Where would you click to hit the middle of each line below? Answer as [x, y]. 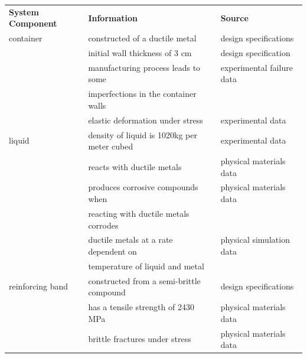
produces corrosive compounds [143, 187]
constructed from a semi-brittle [144, 280]
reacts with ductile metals [135, 166]
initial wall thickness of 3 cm [140, 53]
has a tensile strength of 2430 [141, 307]
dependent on [112, 251]
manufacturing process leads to [144, 67]
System [24, 12]
